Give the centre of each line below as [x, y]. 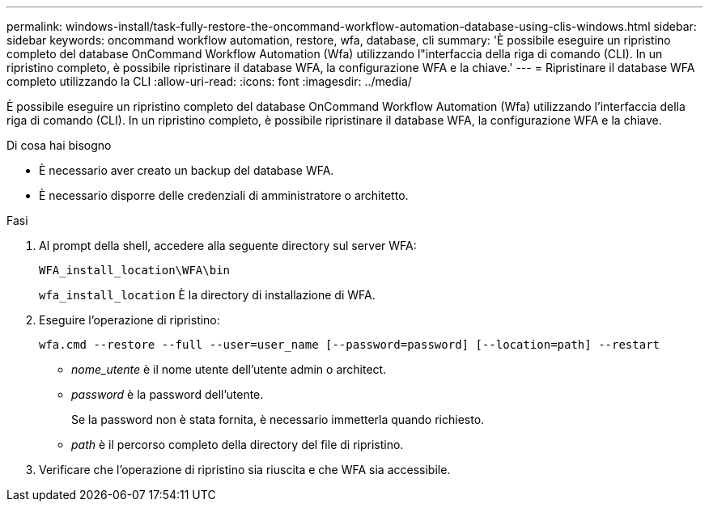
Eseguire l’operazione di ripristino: [129, 320]
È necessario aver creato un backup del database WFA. [187, 170]
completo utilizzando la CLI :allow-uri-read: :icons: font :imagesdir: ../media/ [209, 81]
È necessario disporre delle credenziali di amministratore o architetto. [224, 195]
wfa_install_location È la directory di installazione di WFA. [207, 295]
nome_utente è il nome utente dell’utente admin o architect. [229, 369]
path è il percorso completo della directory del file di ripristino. [238, 444]
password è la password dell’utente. [168, 394]
